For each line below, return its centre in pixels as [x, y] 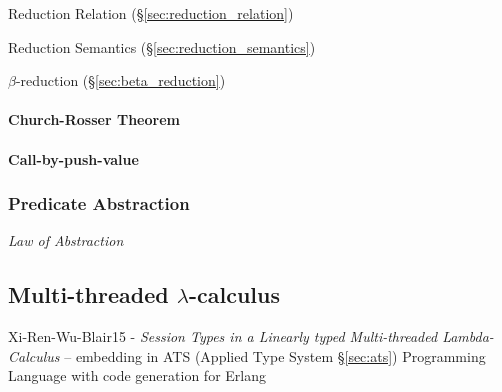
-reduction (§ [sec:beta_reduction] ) [120, 80]
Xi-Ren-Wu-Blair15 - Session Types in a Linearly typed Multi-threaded [223, 336]
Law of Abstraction [66, 240]
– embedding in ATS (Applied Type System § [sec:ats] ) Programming [275, 355]
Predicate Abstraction [99, 203]
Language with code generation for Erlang [137, 375]
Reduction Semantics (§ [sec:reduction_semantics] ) [162, 46]
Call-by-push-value [73, 158]
